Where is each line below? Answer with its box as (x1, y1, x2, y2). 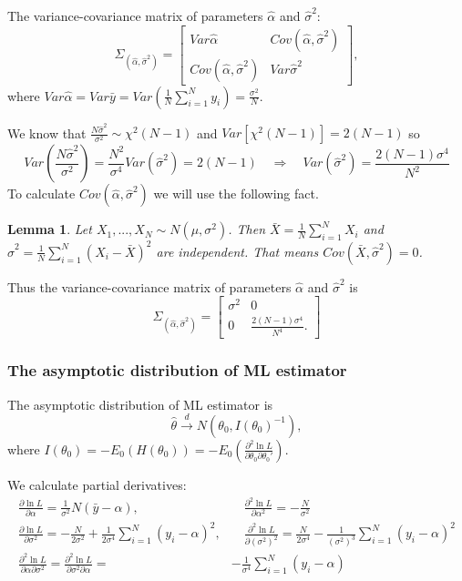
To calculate (7, 184, 76, 203)
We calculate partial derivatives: (7, 474, 187, 494)
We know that (7, 123, 87, 142)
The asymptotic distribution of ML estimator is (7, 394, 273, 413)
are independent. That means (156, 241, 319, 260)
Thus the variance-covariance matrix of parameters (7, 277, 292, 296)
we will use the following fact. (153, 184, 319, 203)
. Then (228, 219, 266, 239)
